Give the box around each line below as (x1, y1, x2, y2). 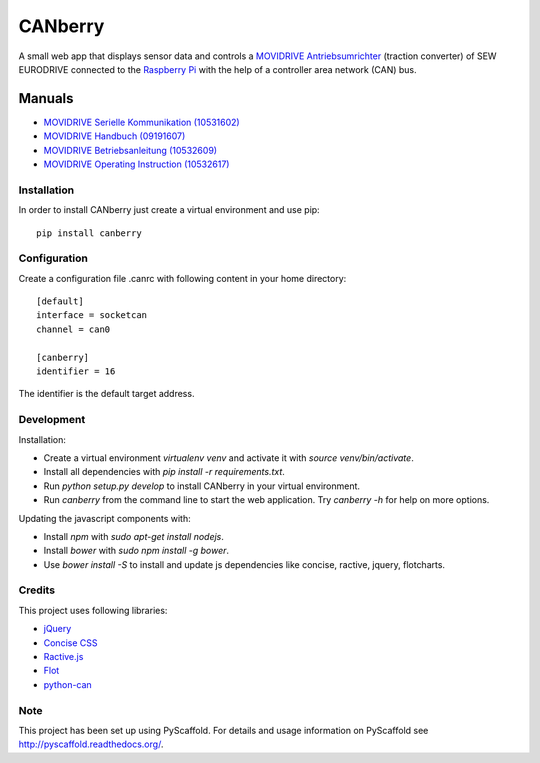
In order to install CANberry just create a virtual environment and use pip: (18, 204, 320, 216)
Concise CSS (43, 636, 98, 649)
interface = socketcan (36, 310, 148, 321)
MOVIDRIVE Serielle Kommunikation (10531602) (43, 116, 240, 128)
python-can (43, 678, 92, 690)
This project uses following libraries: (18, 604, 168, 616)
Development (18, 413, 86, 427)
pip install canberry (36, 227, 142, 239)
